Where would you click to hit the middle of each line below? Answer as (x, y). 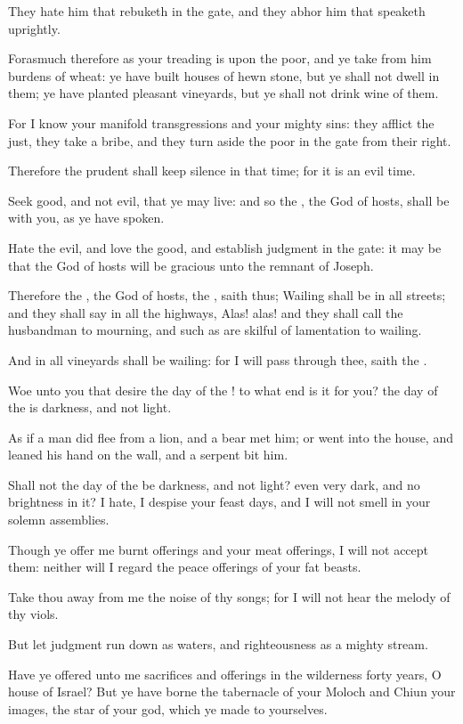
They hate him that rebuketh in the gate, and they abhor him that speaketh (217, 11)
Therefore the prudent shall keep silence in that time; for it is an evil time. (212, 171)
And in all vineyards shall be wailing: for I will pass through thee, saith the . (218, 359)
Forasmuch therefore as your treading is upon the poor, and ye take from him (220, 58)
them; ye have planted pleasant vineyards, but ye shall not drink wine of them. (223, 93)
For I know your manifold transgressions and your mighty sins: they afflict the (221, 122)
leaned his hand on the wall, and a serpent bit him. (148, 455)
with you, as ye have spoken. (86, 218)
